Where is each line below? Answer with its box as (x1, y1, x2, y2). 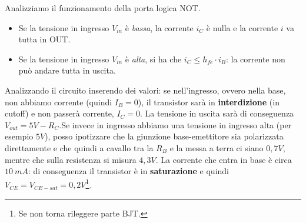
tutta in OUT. (18, 33, 71, 45)
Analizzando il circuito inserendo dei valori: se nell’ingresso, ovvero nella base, (5, 84, 286, 96)
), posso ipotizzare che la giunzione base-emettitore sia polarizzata (45, 130, 284, 142)
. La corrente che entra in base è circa (155, 153, 292, 165)
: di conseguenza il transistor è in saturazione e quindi (28, 165, 229, 177)
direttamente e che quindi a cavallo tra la (5, 141, 154, 154)
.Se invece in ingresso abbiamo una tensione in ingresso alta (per (59, 118, 292, 131)
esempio (5, 130, 34, 142)
